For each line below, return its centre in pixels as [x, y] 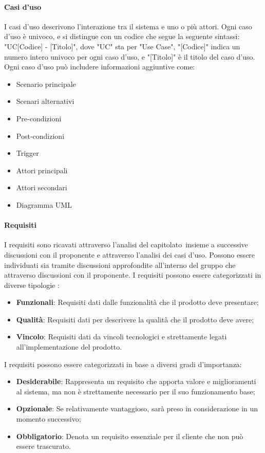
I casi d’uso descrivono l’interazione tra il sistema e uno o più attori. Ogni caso [128, 26]
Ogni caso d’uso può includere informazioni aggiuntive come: [100, 67]
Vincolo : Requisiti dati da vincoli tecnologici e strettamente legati [121, 337]
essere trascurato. [43, 446]
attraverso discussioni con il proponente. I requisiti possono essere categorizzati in [133, 275]
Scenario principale [46, 84]
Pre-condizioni [39, 118]
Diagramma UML [44, 204]
